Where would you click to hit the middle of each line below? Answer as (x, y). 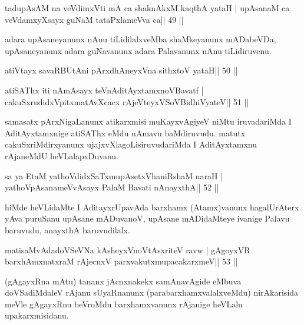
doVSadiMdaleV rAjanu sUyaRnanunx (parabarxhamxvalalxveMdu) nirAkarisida (152, 292)
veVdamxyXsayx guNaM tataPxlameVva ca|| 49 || (94, 19)
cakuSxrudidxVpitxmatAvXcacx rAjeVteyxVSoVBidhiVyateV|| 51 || (127, 101)
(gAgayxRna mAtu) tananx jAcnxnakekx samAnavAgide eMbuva (123, 281)
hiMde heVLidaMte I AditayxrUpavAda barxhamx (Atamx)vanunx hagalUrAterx (152, 207)
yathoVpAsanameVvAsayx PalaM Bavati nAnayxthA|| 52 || (112, 187)
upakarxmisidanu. (37, 315)
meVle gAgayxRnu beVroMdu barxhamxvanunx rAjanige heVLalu (124, 304)
